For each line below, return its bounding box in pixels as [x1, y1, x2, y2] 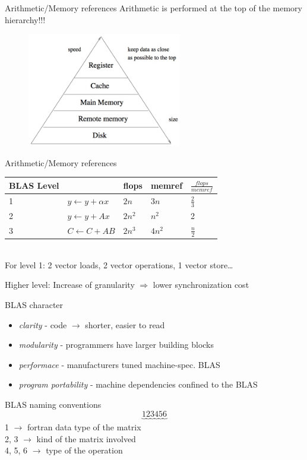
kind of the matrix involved [36, 432, 136, 445]
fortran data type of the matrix [27, 420, 141, 433]
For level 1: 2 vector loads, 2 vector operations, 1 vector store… [5, 258, 233, 271]
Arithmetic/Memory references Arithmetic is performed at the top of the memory [5, 2, 302, 14]
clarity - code [18, 318, 67, 331]
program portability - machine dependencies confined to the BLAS [18, 378, 258, 391]
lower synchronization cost [153, 278, 249, 291]
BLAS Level [9, 179, 59, 191]
